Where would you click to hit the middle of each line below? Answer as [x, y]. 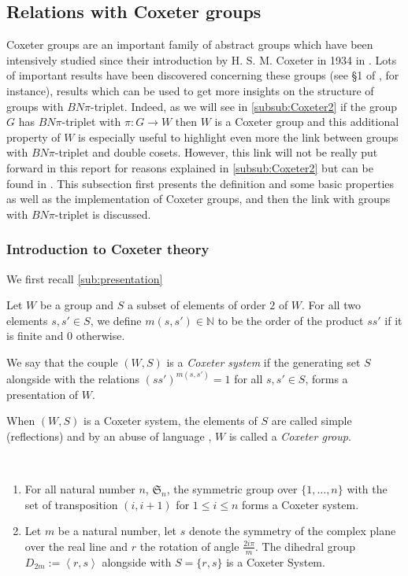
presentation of [43, 394]
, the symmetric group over [232, 488]
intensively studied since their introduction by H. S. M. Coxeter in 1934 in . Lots [202, 59]
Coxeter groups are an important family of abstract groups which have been [190, 44]
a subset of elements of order [197, 305]
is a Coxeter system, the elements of [171, 421]
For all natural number [80, 488]
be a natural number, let [117, 531]
